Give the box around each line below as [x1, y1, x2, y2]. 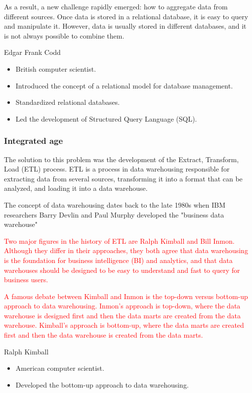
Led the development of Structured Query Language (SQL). [15, 113, 197, 124]
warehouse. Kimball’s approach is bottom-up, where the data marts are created [4, 320, 244, 330]
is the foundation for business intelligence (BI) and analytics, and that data [4, 255, 233, 265]
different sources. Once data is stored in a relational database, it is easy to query [4, 11, 249, 21]
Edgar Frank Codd [4, 47, 61, 57]
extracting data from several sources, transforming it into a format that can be [4, 173, 243, 183]
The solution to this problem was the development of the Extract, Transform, [4, 154, 239, 164]
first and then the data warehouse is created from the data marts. [4, 330, 203, 340]
